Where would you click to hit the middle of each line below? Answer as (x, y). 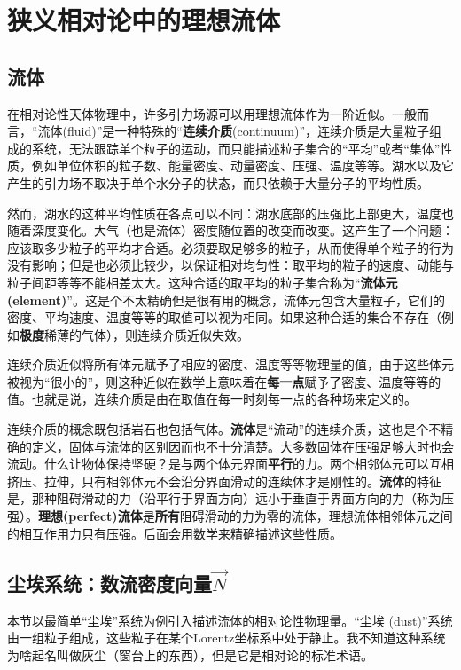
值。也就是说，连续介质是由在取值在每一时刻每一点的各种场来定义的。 (212, 399)
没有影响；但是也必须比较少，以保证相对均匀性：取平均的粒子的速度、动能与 (230, 265)
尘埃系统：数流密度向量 (109, 583)
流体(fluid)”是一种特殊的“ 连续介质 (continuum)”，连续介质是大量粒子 (234, 131)
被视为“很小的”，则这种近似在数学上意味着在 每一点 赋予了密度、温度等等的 (224, 381)
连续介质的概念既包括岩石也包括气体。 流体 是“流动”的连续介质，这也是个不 (224, 429)
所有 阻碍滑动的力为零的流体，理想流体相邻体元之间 (304, 516)
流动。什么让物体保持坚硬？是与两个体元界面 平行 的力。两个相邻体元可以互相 (230, 464)
